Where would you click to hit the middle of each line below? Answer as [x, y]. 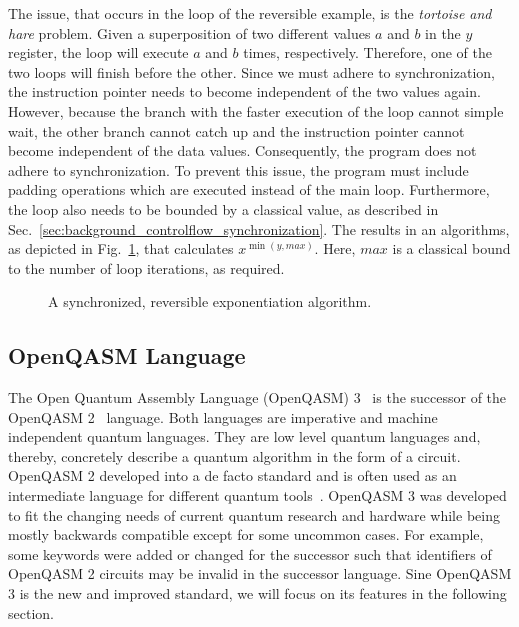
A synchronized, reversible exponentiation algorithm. [210, 301]
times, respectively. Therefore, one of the [367, 52]
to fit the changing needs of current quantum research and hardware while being [254, 514]
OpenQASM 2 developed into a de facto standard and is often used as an [232, 475]
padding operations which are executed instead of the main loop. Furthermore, [249, 189]
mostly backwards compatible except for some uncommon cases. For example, [246, 534]
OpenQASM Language [127, 355]
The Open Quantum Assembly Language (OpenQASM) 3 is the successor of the [257, 397]
